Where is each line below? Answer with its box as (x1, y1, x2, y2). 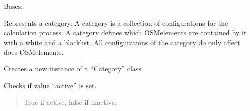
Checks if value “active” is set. (4, 80, 97, 90)
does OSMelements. (4, 47, 64, 57)
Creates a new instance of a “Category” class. (4, 63, 143, 73)
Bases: (4, 1, 23, 11)
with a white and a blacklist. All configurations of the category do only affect (4, 37, 240, 47)
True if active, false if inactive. (23, 97, 117, 107)
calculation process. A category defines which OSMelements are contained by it (4, 27, 247, 38)
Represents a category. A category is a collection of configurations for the (4, 17, 228, 28)
